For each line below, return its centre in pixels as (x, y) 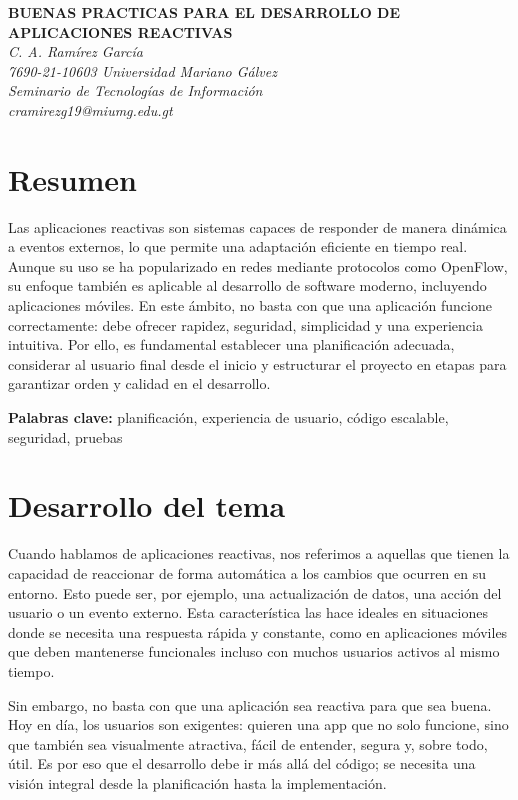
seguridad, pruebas (65, 436)
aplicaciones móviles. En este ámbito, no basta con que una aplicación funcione (250, 305)
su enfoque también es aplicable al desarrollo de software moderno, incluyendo (247, 285)
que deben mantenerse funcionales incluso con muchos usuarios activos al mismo (254, 651)
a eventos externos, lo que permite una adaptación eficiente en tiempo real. (238, 246)
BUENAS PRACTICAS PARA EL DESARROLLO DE (204, 12)
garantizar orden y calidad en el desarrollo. (139, 383)
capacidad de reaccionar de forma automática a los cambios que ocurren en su (247, 572)
